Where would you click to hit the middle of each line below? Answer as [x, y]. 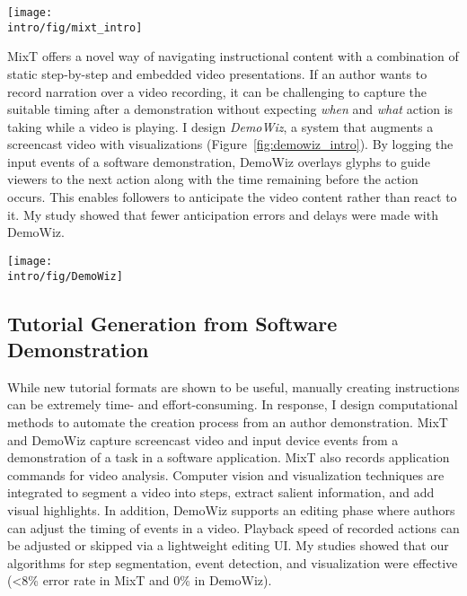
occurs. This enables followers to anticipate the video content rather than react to [232, 197]
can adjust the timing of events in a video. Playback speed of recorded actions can [233, 527]
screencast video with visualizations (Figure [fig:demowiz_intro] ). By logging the [230, 144]
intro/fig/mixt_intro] [75, 27]
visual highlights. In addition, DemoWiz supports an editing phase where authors [231, 509]
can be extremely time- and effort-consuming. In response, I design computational [233, 404]
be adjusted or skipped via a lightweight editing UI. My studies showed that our [228, 545]
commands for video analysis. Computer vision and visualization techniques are [226, 474]
